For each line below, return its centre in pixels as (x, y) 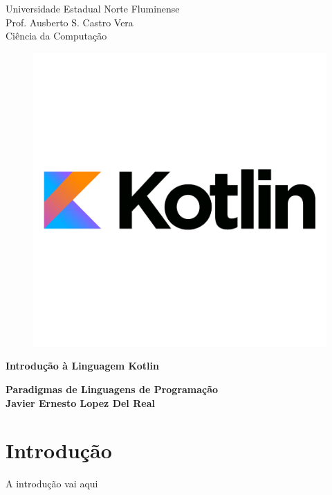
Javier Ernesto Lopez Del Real (80, 402)
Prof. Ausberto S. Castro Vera (70, 22)
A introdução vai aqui (52, 484)
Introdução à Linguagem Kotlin (82, 366)
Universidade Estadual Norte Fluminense (93, 8)
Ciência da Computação (56, 36)
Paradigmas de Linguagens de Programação (112, 389)
